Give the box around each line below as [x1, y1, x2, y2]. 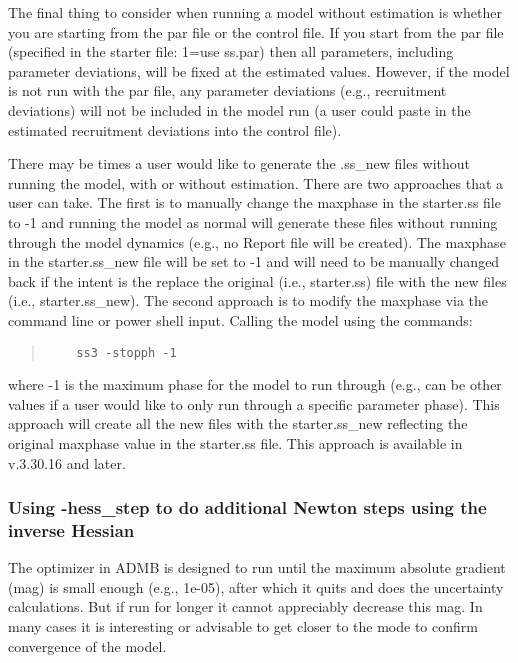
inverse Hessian [8, 517, 135, 542]
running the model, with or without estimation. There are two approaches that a [8, 172, 504, 193]
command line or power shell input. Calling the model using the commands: [8, 309, 473, 330]
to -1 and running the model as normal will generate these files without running [8, 211, 498, 232]
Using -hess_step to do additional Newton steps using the [8, 495, 487, 520]
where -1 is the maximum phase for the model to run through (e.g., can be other [8, 374, 502, 395]
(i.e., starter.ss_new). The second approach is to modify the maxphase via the [8, 290, 489, 311]
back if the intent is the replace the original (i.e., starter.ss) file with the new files [8, 270, 507, 291]
